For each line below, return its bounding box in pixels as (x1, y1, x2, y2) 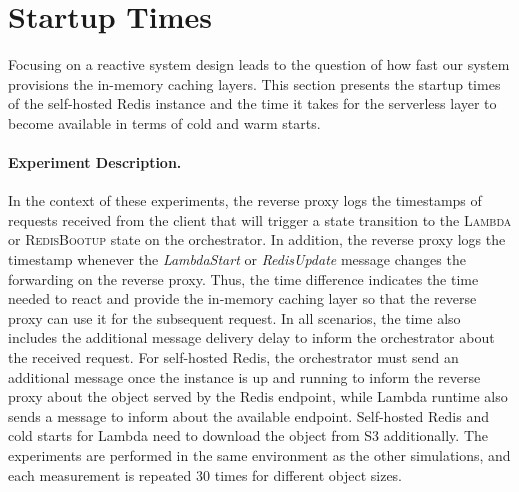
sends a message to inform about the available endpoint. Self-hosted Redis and (8, 405, 489, 426)
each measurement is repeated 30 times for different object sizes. (8, 464, 403, 485)
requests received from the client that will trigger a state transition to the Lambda (8, 209, 512, 230)
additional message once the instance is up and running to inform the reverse (8, 366, 481, 387)
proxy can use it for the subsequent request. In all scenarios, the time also (8, 307, 461, 328)
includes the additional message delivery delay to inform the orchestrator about (8, 327, 495, 348)
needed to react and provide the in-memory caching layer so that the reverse (8, 288, 477, 309)
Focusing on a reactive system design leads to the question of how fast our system (8, 54, 510, 75)
